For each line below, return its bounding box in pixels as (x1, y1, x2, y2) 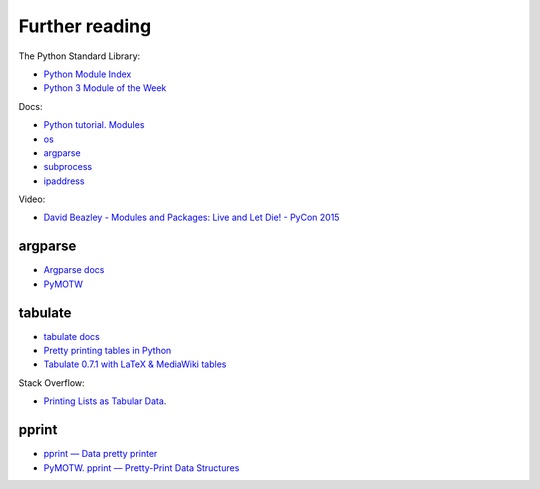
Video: (18, 193, 46, 205)
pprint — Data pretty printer (43, 448, 158, 460)
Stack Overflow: (18, 376, 85, 389)
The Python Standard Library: (18, 50, 141, 62)
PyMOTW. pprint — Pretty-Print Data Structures (43, 461, 240, 474)
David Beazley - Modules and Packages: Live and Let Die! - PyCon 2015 (43, 211, 340, 224)
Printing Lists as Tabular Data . (43, 395, 167, 407)
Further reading (18, 15, 152, 37)
